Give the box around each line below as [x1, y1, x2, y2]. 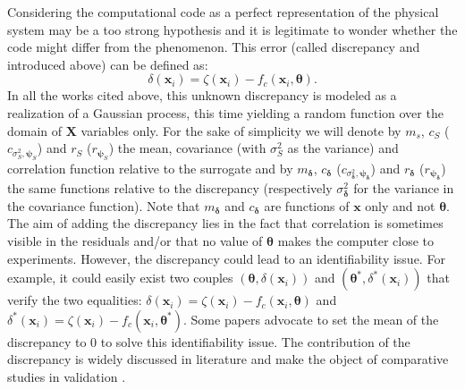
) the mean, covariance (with [108, 139, 266, 157]
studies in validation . [7, 367, 126, 385]
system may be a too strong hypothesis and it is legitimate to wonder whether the [7, 20, 458, 38]
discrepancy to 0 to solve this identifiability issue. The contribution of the [7, 332, 410, 351]
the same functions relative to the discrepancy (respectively [7, 179, 333, 198]
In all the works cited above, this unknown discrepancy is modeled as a [7, 86, 397, 105]
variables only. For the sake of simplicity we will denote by [80, 121, 402, 140]
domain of [7, 121, 63, 140]
